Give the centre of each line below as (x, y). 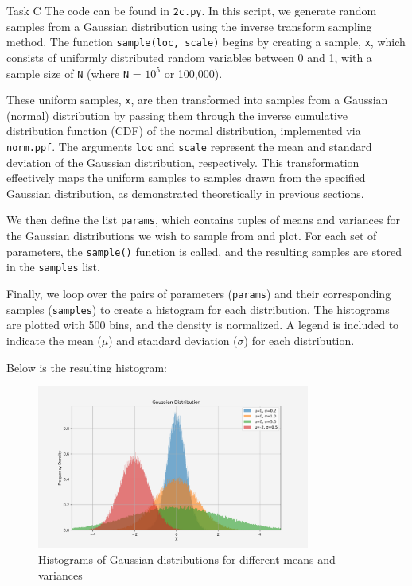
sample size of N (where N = (74, 73)
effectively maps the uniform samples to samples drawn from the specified (186, 178)
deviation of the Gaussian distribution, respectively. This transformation (183, 162)
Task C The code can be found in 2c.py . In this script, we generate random (192, 10)
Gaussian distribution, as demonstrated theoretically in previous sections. (185, 193)
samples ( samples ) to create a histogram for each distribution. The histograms (198, 309)
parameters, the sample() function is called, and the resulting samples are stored (204, 251)
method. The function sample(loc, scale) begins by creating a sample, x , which (206, 42)
